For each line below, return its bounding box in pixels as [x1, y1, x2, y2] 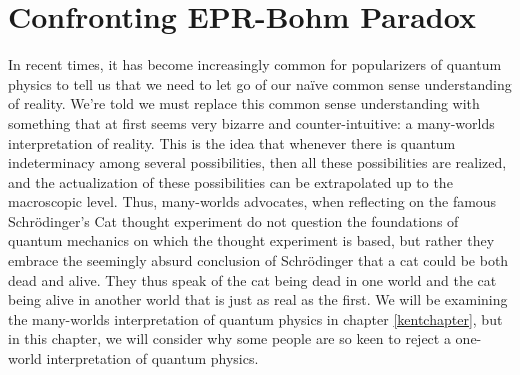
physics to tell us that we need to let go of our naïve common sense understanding [8, 73, 512, 94]
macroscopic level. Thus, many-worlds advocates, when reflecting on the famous [8, 191, 497, 212]
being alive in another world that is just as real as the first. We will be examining [8, 289, 508, 310]
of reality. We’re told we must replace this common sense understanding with [8, 93, 480, 114]
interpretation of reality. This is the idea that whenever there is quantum [8, 132, 456, 153]
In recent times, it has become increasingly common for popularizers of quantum [8, 54, 502, 75]
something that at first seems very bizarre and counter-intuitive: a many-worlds [8, 112, 495, 133]
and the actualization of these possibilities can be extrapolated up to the [8, 171, 453, 192]
